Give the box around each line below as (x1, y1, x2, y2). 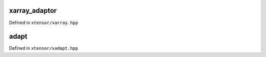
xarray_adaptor (9, 6, 57, 15)
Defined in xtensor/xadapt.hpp (9, 45, 78, 51)
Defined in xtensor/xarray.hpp (9, 20, 78, 26)
